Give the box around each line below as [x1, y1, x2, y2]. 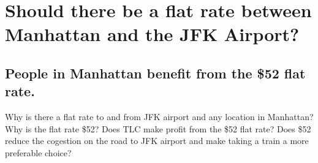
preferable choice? [5, 146, 72, 159]
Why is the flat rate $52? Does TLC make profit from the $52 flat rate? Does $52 [5, 122, 311, 135]
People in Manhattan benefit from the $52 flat [5, 63, 306, 82]
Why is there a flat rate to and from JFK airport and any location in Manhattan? [5, 110, 314, 123]
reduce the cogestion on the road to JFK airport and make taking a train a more [5, 134, 309, 147]
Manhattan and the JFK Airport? [5, 21, 300, 47]
